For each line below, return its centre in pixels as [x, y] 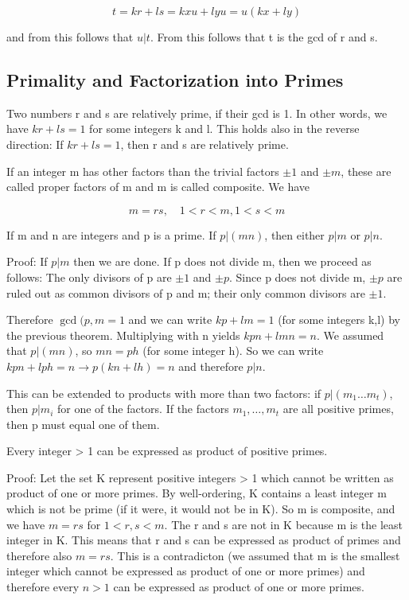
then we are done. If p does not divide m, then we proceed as [222, 261]
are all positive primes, [338, 409]
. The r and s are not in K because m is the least [283, 524]
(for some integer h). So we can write [233, 351]
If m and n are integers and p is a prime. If [111, 234]
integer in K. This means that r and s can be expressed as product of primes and [204, 540]
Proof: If [27, 261]
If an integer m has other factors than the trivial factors [143, 171]
